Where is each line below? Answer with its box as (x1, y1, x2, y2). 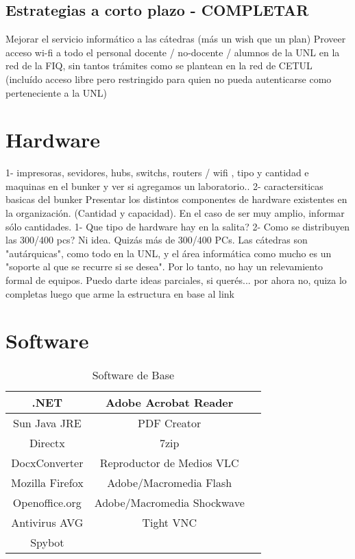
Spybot (30, 534, 64, 551)
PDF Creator (138, 415, 201, 431)
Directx (29, 435, 65, 451)
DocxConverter (11, 455, 84, 471)
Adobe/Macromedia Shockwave (94, 495, 245, 511)
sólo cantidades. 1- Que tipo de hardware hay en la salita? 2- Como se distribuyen (5, 219, 350, 233)
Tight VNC (142, 514, 197, 531)
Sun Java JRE (13, 415, 82, 431)
